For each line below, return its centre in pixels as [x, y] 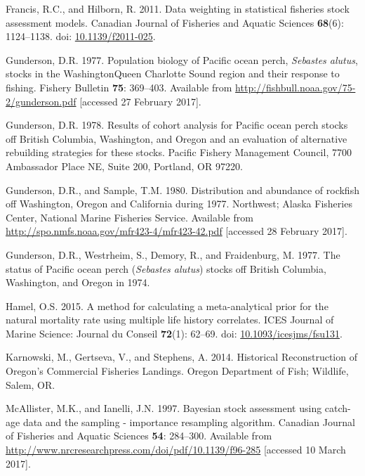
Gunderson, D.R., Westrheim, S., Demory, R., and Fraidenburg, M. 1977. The [173, 254]
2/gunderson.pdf [41, 101]
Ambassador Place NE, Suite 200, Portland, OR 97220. [124, 166]
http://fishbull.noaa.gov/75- [296, 87]
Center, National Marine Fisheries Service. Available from [130, 217]
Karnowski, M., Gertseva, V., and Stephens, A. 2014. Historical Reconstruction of [181, 357]
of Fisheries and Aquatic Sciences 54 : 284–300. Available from [139, 436]
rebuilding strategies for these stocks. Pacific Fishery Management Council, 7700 [179, 152]
